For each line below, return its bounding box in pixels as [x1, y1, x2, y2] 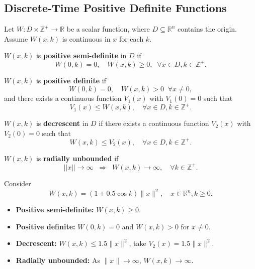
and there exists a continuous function [4, 93, 122, 103]
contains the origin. [178, 24, 237, 34]
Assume [4, 33, 28, 44]
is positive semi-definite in [36, 50, 127, 61]
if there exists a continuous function [99, 118, 209, 128]
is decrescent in [36, 118, 89, 128]
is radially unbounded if [36, 153, 119, 163]
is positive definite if [36, 75, 106, 86]
